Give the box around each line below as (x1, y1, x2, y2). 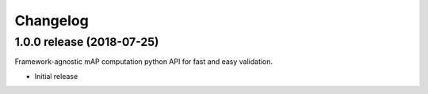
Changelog (14, 12, 89, 29)
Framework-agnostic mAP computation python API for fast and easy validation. (14, 57, 273, 66)
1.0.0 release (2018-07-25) (14, 35, 159, 49)
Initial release (34, 71, 78, 81)
